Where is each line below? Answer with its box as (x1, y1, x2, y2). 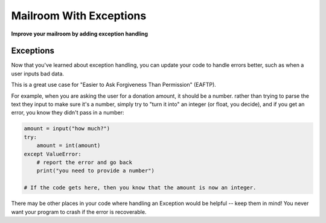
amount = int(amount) (36, 142, 101, 149)
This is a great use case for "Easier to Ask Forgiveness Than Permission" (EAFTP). (11, 81, 217, 89)
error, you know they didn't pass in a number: (11, 109, 124, 116)
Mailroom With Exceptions (11, 9, 147, 22)
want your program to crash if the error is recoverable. (11, 208, 147, 215)
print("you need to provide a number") (36, 168, 155, 174)
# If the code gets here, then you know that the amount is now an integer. (24, 184, 257, 191)
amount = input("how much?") (24, 125, 110, 132)
